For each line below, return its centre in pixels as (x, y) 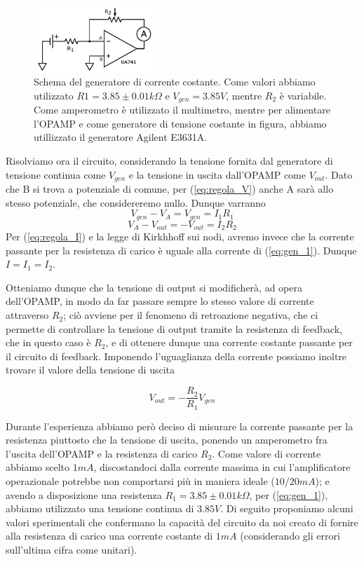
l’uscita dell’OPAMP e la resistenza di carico (102, 453)
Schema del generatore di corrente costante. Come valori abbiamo (175, 82)
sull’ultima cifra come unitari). (72, 549)
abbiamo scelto (38, 467)
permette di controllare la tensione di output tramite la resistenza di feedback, (174, 328)
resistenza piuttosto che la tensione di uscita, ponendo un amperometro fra (167, 440)
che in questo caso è (48, 342)
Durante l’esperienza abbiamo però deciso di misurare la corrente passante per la (180, 426)
